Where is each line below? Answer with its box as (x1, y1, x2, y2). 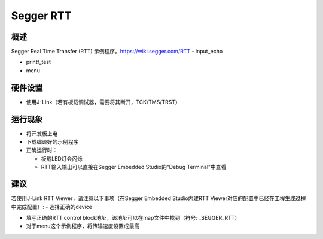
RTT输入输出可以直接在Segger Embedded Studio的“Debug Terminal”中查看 (41, 164, 227, 171)
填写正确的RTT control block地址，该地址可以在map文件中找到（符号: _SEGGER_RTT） (26, 214, 240, 221)
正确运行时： (26, 147, 58, 154)
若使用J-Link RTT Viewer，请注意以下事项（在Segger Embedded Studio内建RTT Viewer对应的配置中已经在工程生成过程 (11, 195, 306, 202)
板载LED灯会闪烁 (41, 155, 83, 162)
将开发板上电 (26, 129, 58, 137)
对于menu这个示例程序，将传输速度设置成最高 (26, 222, 140, 230)
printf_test (26, 59, 51, 66)
